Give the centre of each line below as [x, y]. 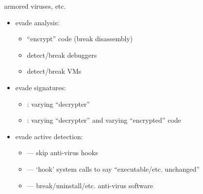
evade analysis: [37, 22]
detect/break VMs [54, 71]
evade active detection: [49, 136]
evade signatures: [41, 87]
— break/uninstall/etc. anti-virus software [90, 185]
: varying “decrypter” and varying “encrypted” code [104, 120]
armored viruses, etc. [35, 6]
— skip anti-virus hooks [62, 153]
